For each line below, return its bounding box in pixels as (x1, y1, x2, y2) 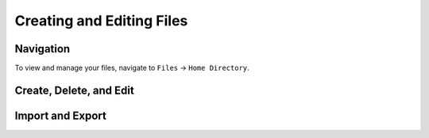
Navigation (14, 42, 71, 56)
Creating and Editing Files (14, 12, 188, 29)
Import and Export (14, 109, 106, 122)
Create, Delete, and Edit (14, 83, 134, 97)
